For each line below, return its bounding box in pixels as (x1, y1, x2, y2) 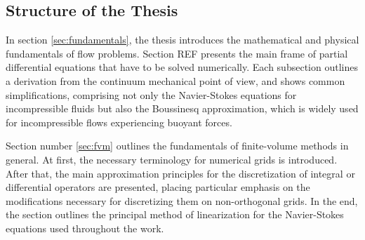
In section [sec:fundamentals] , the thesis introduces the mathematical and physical (6, 32, 359, 47)
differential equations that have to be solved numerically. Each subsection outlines (6, 60, 358, 74)
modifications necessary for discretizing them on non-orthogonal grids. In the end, (6, 193, 358, 208)
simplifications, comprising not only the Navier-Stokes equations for (6, 87, 297, 102)
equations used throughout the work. (6, 220, 164, 235)
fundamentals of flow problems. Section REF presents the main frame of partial (6, 46, 348, 60)
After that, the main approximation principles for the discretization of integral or (6, 166, 355, 180)
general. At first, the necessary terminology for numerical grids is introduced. (6, 152, 338, 166)
